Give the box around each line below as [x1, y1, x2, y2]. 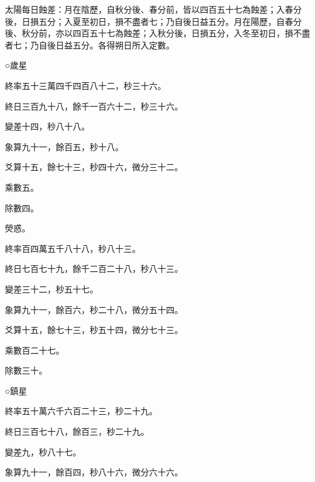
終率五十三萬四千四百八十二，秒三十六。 [5, 79, 166, 91]
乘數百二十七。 [5, 343, 64, 356]
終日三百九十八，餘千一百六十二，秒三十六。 [5, 99, 183, 112]
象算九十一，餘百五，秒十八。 [5, 140, 124, 153]
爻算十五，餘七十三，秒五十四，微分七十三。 [5, 323, 183, 336]
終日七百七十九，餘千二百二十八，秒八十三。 [5, 262, 183, 275]
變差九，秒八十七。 [5, 445, 81, 458]
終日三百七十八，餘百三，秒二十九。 [5, 425, 149, 438]
